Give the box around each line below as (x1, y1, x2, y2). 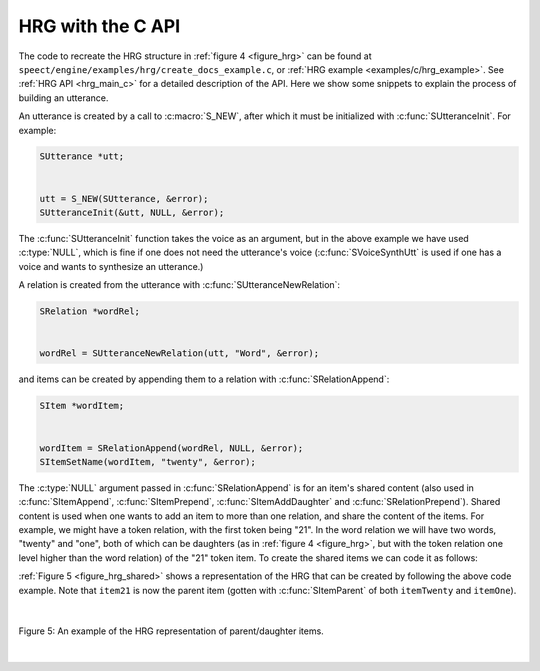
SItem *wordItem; (39, 400, 125, 412)
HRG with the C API (18, 15, 181, 37)
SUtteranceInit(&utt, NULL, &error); (39, 207, 225, 219)
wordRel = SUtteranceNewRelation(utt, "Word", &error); (39, 348, 320, 359)
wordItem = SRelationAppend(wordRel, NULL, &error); (39, 442, 304, 454)
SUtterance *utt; (39, 151, 125, 162)
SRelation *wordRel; (39, 306, 140, 317)
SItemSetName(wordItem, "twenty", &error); (39, 456, 257, 467)
